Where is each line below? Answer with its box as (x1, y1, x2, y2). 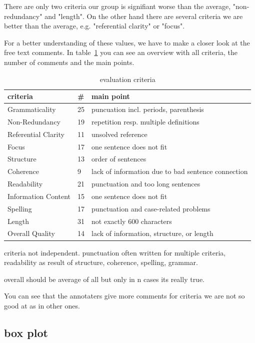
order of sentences (91, 153, 146, 164)
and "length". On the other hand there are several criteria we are (44, 10, 243, 21)
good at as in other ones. (4, 300, 80, 310)
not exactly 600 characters (91, 215, 172, 226)
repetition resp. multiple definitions (91, 116, 199, 126)
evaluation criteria (99, 73, 155, 84)
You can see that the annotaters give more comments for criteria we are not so (4, 290, 245, 301)
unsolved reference (91, 128, 147, 139)
